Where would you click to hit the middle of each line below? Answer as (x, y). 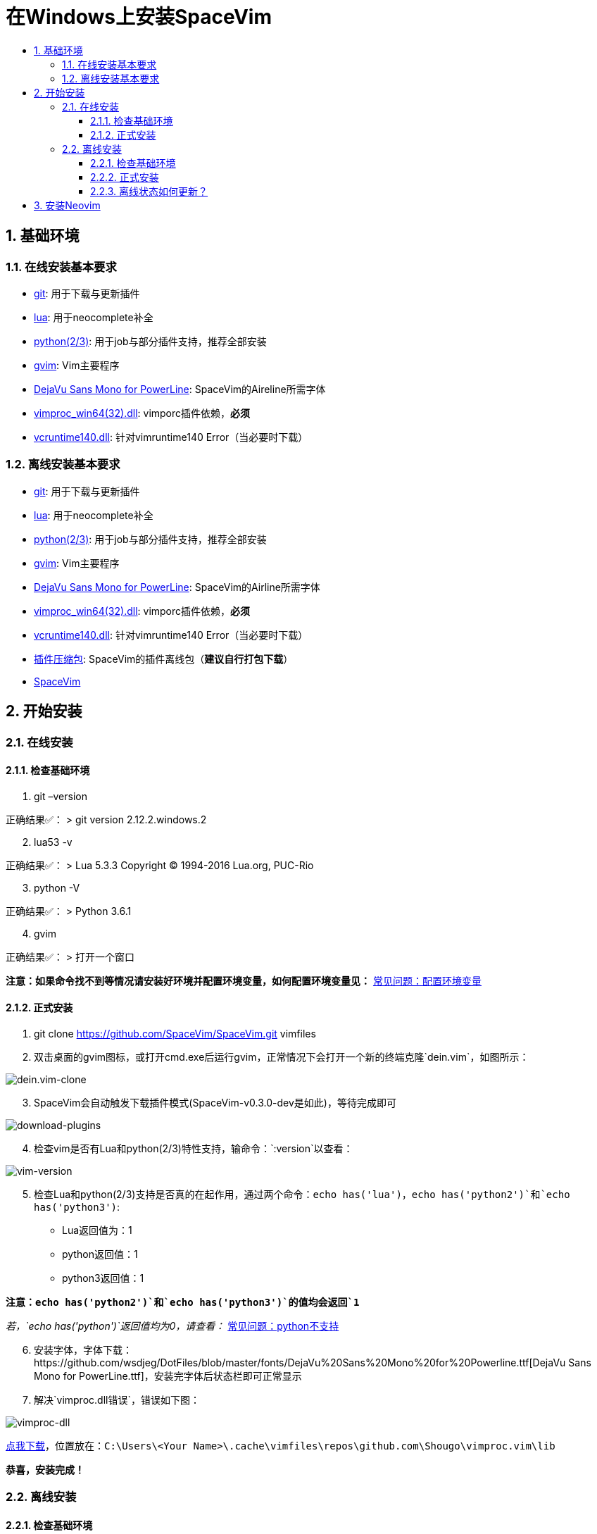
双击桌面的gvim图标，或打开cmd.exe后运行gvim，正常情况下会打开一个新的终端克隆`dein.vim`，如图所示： (282, 1057)
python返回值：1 (100, 1254)
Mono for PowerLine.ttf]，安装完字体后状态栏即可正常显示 (168, 1376)
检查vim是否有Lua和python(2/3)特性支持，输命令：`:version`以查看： (194, 1148)
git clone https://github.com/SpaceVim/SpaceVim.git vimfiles (175, 1034)
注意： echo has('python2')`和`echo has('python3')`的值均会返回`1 (183, 1302)
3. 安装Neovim (67, 205)
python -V (57, 887)
